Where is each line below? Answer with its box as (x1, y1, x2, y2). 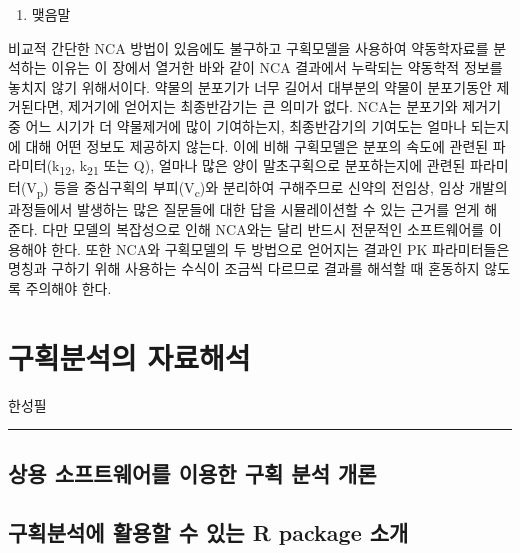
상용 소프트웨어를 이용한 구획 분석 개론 (8, 458, 377, 489)
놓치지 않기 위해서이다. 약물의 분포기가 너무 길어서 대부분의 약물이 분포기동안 (8, 76, 492, 97)
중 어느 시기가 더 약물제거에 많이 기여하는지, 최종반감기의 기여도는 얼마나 (8, 115, 467, 136)
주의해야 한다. (25, 277, 112, 298)
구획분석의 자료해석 (8, 336, 251, 377)
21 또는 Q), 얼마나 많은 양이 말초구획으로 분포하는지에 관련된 (87, 155, 466, 178)
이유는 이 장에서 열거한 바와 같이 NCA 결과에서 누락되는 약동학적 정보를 (51, 57, 503, 78)
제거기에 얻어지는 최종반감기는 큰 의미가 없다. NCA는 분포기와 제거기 (68, 96, 502, 117)
